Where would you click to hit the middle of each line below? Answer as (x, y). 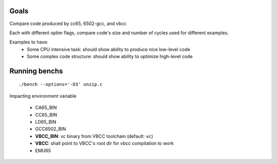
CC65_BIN (46, 114)
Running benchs (36, 71)
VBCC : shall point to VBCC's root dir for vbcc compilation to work (104, 144)
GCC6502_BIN (51, 129)
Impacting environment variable (43, 96)
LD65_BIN (46, 122)
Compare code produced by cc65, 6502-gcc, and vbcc (68, 24)
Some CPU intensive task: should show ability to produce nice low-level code (108, 49)
